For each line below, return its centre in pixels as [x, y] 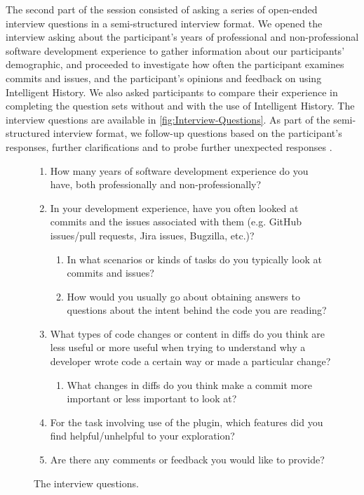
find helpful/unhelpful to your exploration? [142, 436]
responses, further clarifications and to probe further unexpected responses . [169, 146]
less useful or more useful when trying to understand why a [178, 347]
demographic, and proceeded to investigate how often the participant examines [175, 64]
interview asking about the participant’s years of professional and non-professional [182, 37]
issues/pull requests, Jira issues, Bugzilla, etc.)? [152, 235]
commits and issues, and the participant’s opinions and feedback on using [164, 78]
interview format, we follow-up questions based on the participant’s [197, 133]
